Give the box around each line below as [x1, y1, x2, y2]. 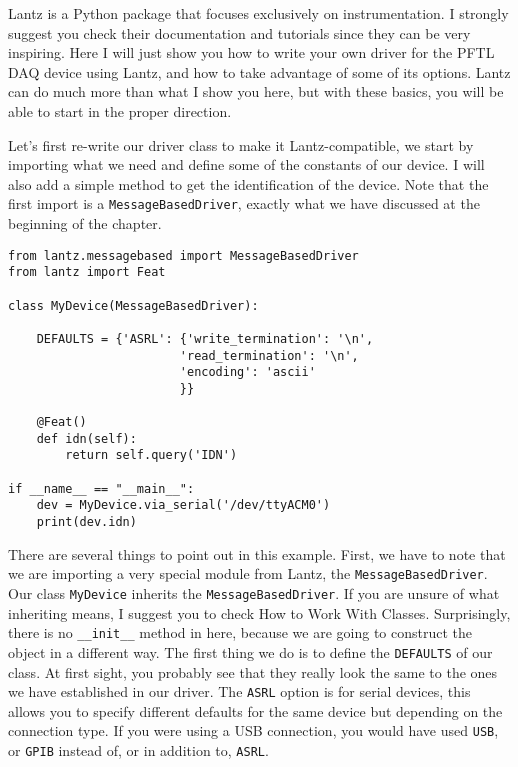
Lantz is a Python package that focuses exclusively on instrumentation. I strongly [8, 3, 509, 23]
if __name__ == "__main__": [8, 481, 195, 496]
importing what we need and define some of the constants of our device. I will [8, 154, 485, 175]
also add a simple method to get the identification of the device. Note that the [8, 173, 489, 194]
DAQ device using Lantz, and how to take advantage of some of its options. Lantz [8, 61, 511, 82]
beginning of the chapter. [8, 213, 162, 233]
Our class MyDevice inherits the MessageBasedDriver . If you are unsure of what [8, 583, 500, 603]
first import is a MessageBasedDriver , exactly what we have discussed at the [8, 193, 480, 214]
